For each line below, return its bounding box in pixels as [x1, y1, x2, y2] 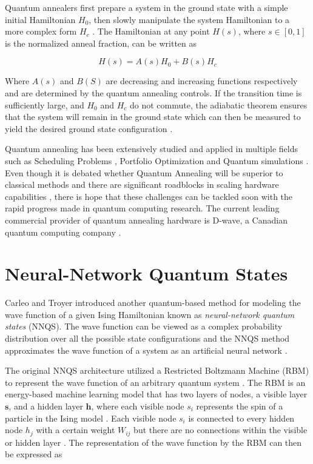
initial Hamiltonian [5, 13, 76, 25]
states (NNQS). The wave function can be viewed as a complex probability [5, 320, 283, 333]
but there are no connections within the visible [133, 423, 308, 436]
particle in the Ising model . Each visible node [5, 411, 177, 424]
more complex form [5, 25, 77, 38]
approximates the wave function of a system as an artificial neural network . [5, 343, 288, 356]
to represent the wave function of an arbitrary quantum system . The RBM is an [5, 376, 306, 388]
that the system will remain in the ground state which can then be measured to [5, 110, 301, 123]
